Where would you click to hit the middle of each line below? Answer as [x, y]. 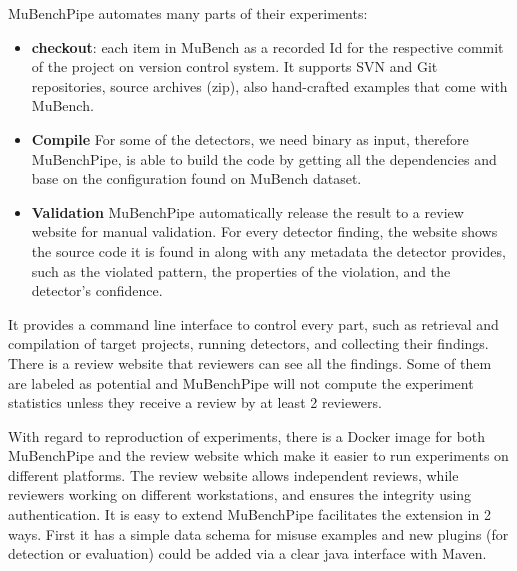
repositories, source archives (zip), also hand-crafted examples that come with [269, 85]
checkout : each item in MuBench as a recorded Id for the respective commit [267, 46]
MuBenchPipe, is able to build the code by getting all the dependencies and [264, 158]
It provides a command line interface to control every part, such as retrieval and [253, 323]
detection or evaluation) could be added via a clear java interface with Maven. [247, 553]
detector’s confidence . [97, 290]
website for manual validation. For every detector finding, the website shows [264, 231]
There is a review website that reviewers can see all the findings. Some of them [250, 362]
